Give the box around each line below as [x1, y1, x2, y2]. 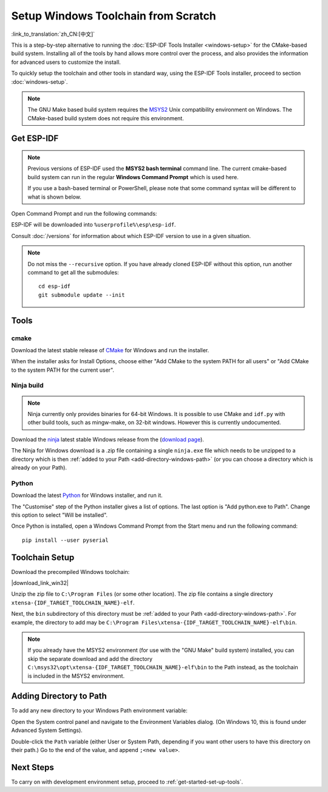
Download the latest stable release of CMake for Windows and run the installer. [11, 346, 210, 353]
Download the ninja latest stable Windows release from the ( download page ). [11, 435, 205, 443]
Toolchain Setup [11, 552, 75, 562]
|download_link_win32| [11, 579, 69, 586]
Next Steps [11, 762, 54, 773]
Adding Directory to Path [11, 691, 107, 702]
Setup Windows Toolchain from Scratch [11, 9, 217, 22]
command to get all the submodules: [27, 268, 119, 276]
